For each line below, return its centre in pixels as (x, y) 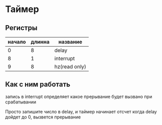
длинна (40, 42)
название (70, 42)
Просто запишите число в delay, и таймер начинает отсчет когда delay (81, 111)
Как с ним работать (38, 85)
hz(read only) (70, 67)
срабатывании (21, 102)
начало (17, 42)
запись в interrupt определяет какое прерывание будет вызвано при (79, 96)
